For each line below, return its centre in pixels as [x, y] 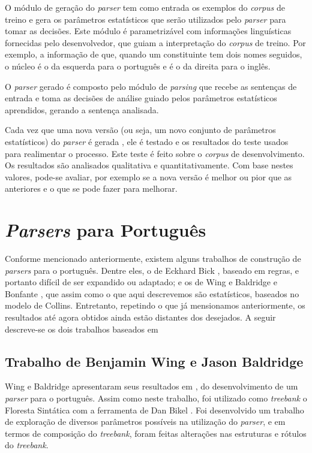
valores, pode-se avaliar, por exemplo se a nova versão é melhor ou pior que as [148, 176]
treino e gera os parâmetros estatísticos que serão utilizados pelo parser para [145, 19]
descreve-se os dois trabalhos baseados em [82, 329]
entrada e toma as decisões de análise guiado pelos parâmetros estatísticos [141, 98]
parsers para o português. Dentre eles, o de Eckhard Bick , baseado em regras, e [152, 270]
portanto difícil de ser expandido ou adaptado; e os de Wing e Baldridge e [141, 282]
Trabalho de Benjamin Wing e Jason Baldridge [154, 361]
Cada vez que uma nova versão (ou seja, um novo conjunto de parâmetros [140, 130]
